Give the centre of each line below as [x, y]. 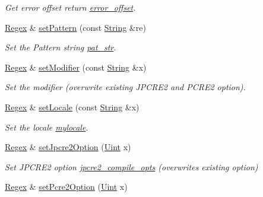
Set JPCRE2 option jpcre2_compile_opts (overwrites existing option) [131, 166]
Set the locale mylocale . [47, 127]
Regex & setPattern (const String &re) [75, 27]
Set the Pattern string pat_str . [61, 47]
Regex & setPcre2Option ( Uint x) [66, 187]
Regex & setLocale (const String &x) [72, 107]
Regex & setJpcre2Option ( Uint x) [68, 147]
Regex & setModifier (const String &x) [76, 67]
